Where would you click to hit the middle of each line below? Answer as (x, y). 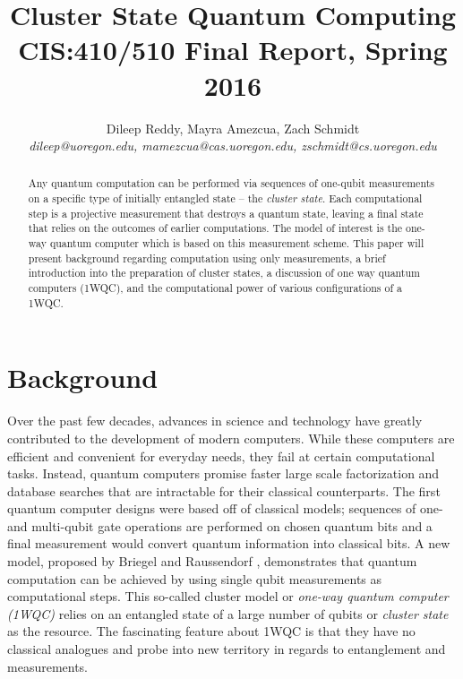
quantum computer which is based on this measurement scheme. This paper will (237, 243)
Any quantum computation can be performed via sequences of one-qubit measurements (231, 183)
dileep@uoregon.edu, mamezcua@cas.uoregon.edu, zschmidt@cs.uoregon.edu (233, 146)
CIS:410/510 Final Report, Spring (233, 50)
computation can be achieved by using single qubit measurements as (195, 578)
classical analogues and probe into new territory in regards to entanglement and (227, 649)
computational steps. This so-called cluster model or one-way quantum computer (228, 596)
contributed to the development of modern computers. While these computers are (231, 438)
